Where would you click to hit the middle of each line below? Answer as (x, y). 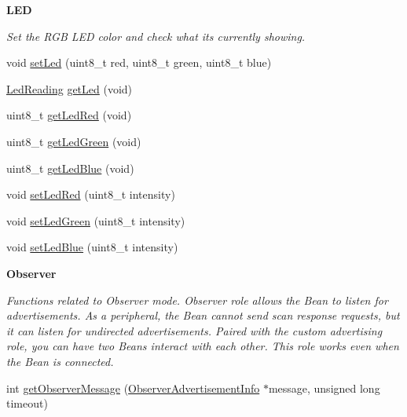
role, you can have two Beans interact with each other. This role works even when (203, 346)
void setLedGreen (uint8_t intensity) (96, 220)
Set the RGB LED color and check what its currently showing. (156, 36)
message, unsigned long (324, 388)
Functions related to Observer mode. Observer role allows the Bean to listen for (197, 300)
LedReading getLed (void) (70, 88)
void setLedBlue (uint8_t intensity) (92, 247)
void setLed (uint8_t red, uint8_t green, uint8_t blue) (139, 62)
